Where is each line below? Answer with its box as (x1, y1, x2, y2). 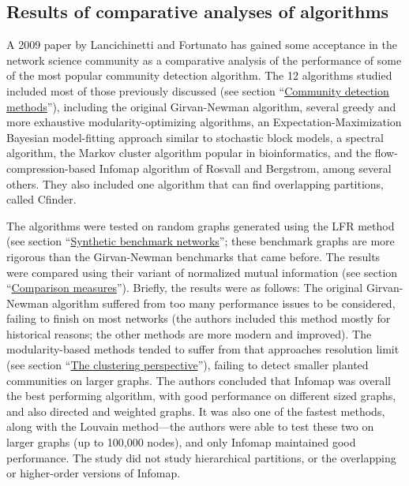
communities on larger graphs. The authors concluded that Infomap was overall (6, 372, 392, 388)
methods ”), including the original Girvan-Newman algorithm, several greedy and (6, 98, 396, 114)
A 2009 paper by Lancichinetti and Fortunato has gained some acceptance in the (6, 36, 397, 53)
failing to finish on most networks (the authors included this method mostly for (6, 310, 391, 327)
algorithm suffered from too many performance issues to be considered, (51, 294, 396, 311)
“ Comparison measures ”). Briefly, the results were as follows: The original (6, 279, 363, 296)
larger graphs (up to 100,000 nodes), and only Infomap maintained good (6, 434, 356, 450)
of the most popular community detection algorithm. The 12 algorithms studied (6, 67, 392, 84)
